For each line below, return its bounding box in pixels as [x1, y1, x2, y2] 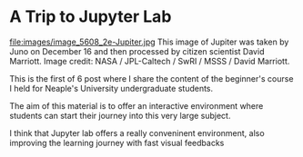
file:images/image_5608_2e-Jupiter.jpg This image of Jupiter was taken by [9, 36, 289, 47]
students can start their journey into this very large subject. [9, 110, 231, 121]
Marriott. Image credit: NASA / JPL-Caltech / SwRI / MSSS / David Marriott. [9, 55, 290, 66]
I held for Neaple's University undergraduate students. [9, 83, 214, 93]
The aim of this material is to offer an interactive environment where [9, 100, 264, 111]
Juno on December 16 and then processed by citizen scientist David [9, 45, 265, 56]
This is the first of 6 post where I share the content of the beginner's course [9, 73, 294, 83]
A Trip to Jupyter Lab [9, 6, 172, 27]
